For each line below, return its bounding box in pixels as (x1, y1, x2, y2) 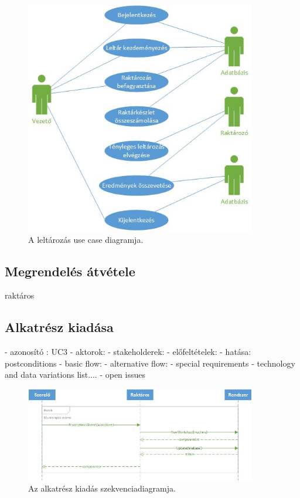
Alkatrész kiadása (5, 318, 114, 336)
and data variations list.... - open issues (5, 368, 145, 381)
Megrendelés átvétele (5, 262, 135, 280)
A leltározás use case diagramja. (28, 233, 144, 245)
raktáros (5, 289, 35, 301)
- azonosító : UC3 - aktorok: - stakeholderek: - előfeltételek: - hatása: (5, 345, 251, 358)
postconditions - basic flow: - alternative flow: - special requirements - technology (5, 357, 295, 369)
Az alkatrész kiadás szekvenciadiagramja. (28, 482, 176, 494)
